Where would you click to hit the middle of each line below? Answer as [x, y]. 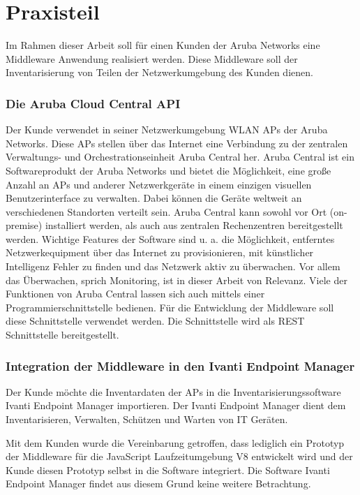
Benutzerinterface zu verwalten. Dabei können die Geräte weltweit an [154, 198]
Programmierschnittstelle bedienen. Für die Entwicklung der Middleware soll [170, 307]
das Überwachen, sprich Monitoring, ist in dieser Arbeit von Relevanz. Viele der [177, 280]
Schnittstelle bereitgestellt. [62, 335]
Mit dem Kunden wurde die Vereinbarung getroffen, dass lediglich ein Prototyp [175, 442]
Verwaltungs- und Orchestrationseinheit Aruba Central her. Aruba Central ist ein [180, 157]
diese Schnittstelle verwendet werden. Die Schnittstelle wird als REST [155, 321]
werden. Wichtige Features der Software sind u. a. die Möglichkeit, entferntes [170, 238]
